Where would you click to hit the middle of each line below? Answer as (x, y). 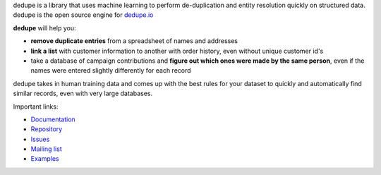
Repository (47, 129)
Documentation (53, 119)
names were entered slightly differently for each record (111, 71)
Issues (40, 139)
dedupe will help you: (45, 28)
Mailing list (47, 149)
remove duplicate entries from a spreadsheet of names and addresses (134, 41)
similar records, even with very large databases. (83, 93)
